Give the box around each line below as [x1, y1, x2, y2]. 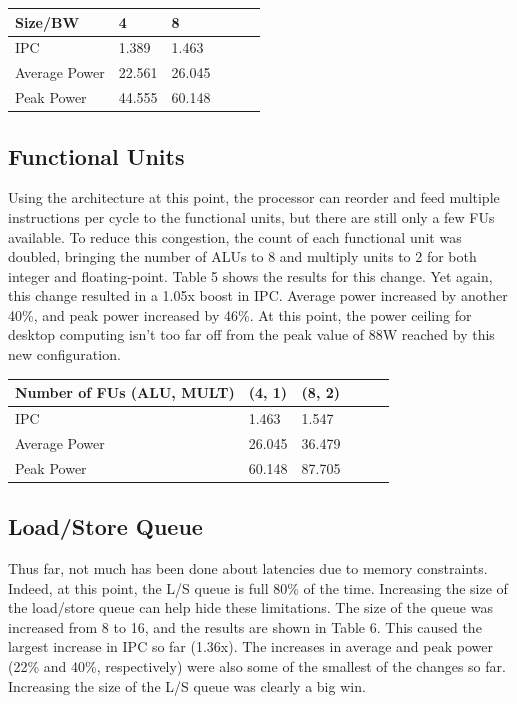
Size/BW [15, 11, 80, 32]
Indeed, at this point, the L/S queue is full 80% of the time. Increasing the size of [8, 577, 508, 598]
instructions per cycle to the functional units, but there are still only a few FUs [8, 206, 495, 227]
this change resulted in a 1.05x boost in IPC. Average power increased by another [8, 285, 508, 306]
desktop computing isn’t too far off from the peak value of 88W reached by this [8, 324, 495, 345]
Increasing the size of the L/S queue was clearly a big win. [8, 675, 366, 696]
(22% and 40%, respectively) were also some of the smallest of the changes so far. [8, 655, 506, 676]
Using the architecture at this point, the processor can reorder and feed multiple [8, 187, 500, 208]
